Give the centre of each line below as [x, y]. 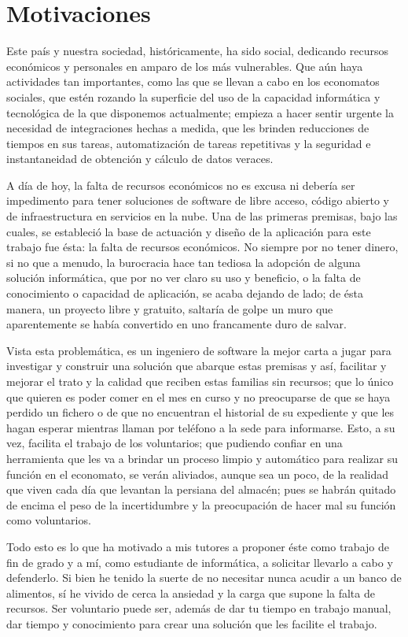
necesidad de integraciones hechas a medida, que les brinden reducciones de [188, 128]
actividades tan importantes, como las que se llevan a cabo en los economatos [193, 81]
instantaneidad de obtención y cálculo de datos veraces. [140, 159]
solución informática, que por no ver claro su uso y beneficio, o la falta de [184, 278]
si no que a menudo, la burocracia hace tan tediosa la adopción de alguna [184, 262]
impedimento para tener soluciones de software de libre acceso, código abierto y [198, 200]
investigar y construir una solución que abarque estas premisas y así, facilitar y [197, 366]
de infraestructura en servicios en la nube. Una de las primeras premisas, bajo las [202, 216]
